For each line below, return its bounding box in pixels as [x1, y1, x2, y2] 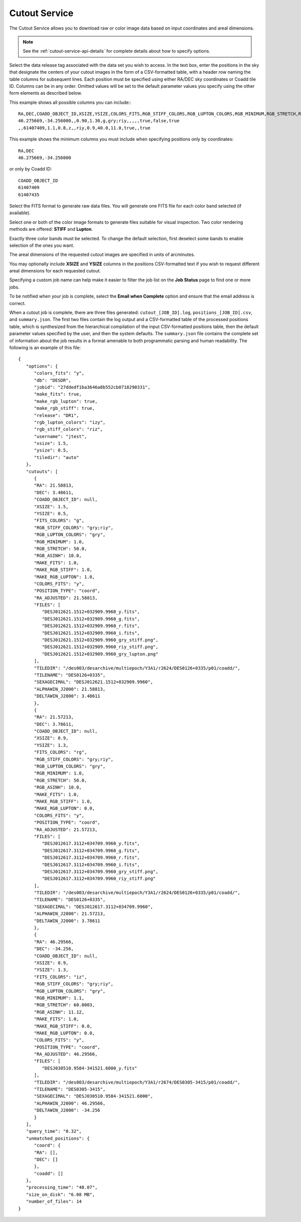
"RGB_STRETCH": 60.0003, [34, 1002, 95, 1008]
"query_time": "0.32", [26, 1129, 82, 1134]
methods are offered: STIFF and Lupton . [9, 226, 93, 232]
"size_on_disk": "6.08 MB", [26, 1191, 95, 1197]
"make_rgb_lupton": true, [34, 398, 98, 404]
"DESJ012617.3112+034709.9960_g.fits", [42, 848, 140, 853]
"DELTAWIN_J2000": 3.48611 [34, 693, 100, 699]
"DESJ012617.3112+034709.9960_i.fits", [42, 862, 140, 867]
